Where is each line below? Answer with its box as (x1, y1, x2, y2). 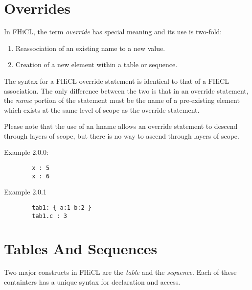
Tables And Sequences (4, 239, 158, 259)
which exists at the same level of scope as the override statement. (4, 104, 200, 115)
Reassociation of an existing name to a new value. (15, 43, 165, 53)
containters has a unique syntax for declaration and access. (4, 277, 181, 287)
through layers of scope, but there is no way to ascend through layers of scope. (4, 130, 239, 141)
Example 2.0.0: (4, 147, 48, 157)
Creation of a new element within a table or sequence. (15, 59, 178, 70)
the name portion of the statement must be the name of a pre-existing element (4, 95, 240, 105)
